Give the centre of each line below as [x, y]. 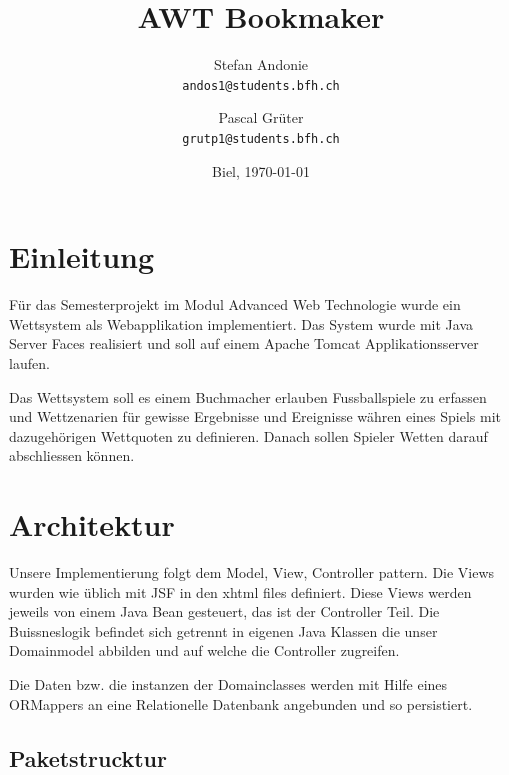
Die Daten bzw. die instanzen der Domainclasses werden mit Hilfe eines [228, 684]
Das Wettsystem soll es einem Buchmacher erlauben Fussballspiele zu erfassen [248, 396]
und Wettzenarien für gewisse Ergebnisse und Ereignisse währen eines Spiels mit [255, 416]
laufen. [29, 362]
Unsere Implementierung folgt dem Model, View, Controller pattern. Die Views [252, 572]
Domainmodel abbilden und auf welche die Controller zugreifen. [204, 650]
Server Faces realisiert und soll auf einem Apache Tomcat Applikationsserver [244, 343]
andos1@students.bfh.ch [261, 85]
